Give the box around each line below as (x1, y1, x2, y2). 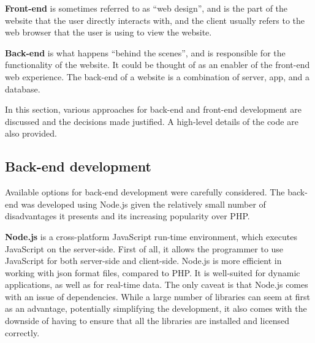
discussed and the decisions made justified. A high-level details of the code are (5, 115, 298, 127)
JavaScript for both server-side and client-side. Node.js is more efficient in (5, 254, 282, 267)
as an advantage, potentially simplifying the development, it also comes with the (5, 302, 307, 315)
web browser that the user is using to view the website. (5, 26, 212, 39)
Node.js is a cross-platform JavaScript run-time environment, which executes (5, 230, 297, 243)
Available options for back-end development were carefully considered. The (5, 186, 285, 198)
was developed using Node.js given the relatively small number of (21, 197, 266, 210)
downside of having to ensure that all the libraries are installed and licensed (5, 314, 290, 327)
